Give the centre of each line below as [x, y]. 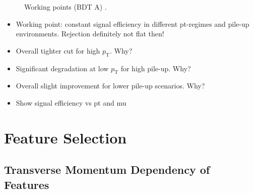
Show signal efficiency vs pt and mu [71, 102]
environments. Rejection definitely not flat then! [90, 34]
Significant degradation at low [62, 68]
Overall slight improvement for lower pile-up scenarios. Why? [110, 86]
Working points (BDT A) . [66, 7]
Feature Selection [66, 137]
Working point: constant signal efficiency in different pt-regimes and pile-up [133, 23]
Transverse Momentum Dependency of [107, 170]
